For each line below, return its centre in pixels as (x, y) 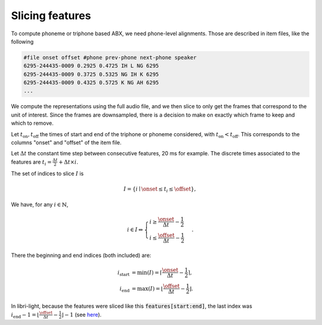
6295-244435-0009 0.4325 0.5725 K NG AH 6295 (91, 83)
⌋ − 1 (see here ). (82, 314)
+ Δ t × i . (69, 162)
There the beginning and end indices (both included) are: (81, 255)
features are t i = (31, 162)
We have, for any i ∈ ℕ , (40, 205)
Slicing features (51, 16)
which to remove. (32, 123)
